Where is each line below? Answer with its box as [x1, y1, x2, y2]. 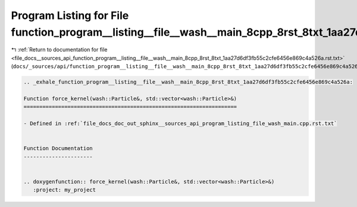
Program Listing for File [11, 9, 129, 22]
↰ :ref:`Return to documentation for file [11, 46, 108, 53]
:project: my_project [33, 187, 96, 193]
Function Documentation [23, 145, 93, 152]
